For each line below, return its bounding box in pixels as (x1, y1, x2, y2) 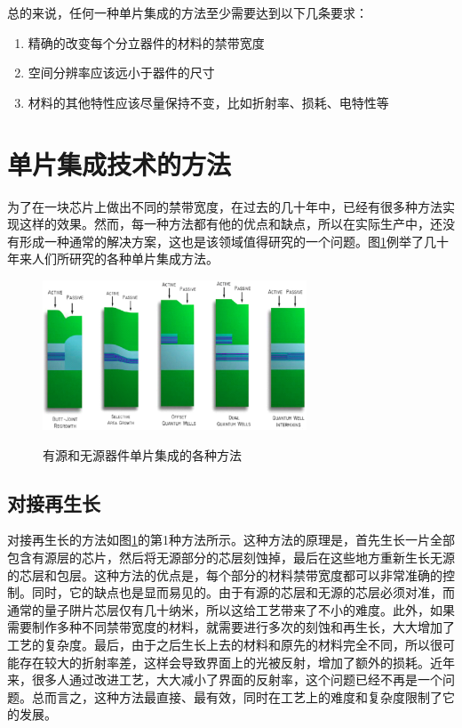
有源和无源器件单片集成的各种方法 (43, 445, 242, 464)
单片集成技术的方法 (7, 145, 232, 182)
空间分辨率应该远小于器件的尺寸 (28, 63, 215, 82)
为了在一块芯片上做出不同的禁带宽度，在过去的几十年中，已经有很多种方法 (7, 197, 442, 215)
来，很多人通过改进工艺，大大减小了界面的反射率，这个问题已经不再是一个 (7, 670, 442, 689)
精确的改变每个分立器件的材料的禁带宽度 (28, 33, 265, 52)
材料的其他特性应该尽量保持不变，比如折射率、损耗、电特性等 (28, 93, 389, 111)
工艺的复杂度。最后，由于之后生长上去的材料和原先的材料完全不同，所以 (7, 635, 430, 653)
